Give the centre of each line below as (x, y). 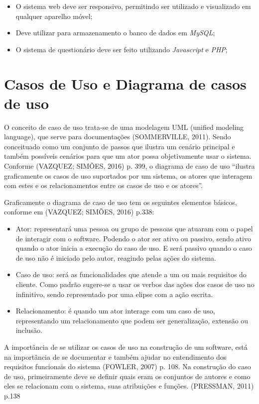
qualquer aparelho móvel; (54, 16)
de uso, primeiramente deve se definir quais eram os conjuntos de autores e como (127, 376)
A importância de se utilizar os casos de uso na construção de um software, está (126, 347)
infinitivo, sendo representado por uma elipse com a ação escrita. (114, 294)
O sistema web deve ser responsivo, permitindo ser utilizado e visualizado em (133, 6)
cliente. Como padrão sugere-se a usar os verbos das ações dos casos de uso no (135, 284)
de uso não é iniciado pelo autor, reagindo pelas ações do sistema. (116, 257)
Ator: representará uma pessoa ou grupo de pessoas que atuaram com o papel (134, 229)
